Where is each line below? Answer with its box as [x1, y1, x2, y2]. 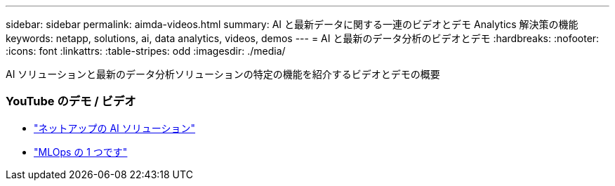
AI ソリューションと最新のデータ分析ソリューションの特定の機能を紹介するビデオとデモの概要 [6, 68, 440, 80]
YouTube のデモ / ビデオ [6, 94, 136, 109]
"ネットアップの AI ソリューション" [34, 121, 196, 134]
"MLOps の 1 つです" [34, 145, 128, 158]
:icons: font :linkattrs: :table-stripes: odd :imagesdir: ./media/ [6, 45, 286, 57]
